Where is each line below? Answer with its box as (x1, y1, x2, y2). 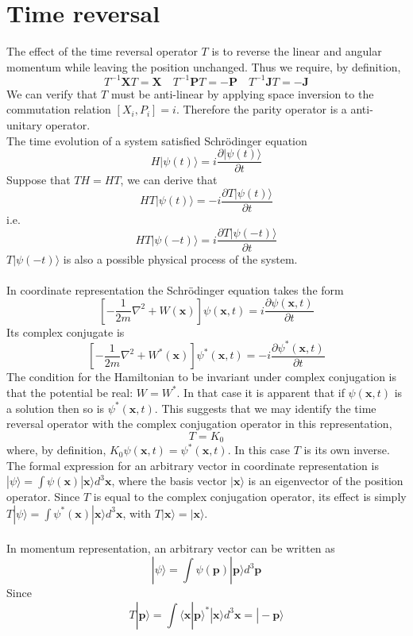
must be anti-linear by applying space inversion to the (110, 85, 374, 102)
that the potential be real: (6, 384, 133, 400)
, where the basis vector (111, 472, 227, 489)
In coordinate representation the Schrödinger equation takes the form (6, 281, 344, 298)
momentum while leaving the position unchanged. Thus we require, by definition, (6, 58, 401, 75)
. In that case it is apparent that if (176, 384, 345, 400)
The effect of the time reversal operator (6, 43, 198, 60)
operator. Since (6, 488, 80, 505)
